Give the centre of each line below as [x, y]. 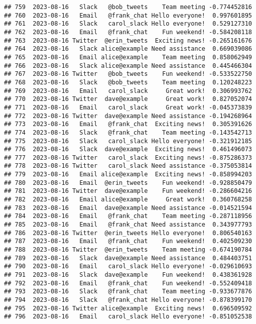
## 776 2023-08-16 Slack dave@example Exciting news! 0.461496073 [128, 149]
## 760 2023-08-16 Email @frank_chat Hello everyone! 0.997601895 [128, 15]
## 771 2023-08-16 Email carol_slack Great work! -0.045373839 [128, 107]
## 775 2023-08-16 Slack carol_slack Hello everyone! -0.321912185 [128, 141]
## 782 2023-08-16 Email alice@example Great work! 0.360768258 [128, 200]
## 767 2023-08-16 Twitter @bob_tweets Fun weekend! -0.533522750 [128, 74]
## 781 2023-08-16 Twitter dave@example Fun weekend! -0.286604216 [128, 191]
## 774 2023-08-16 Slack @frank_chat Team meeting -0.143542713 [128, 132]
